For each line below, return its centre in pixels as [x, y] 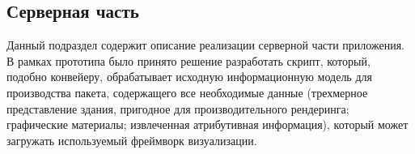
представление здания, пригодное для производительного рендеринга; [178, 108]
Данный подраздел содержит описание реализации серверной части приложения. [205, 45]
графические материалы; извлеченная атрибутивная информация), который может [207, 124]
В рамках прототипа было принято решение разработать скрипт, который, [188, 60]
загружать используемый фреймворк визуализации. [132, 140]
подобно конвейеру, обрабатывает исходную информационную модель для [189, 77]
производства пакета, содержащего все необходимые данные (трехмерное [187, 92]
